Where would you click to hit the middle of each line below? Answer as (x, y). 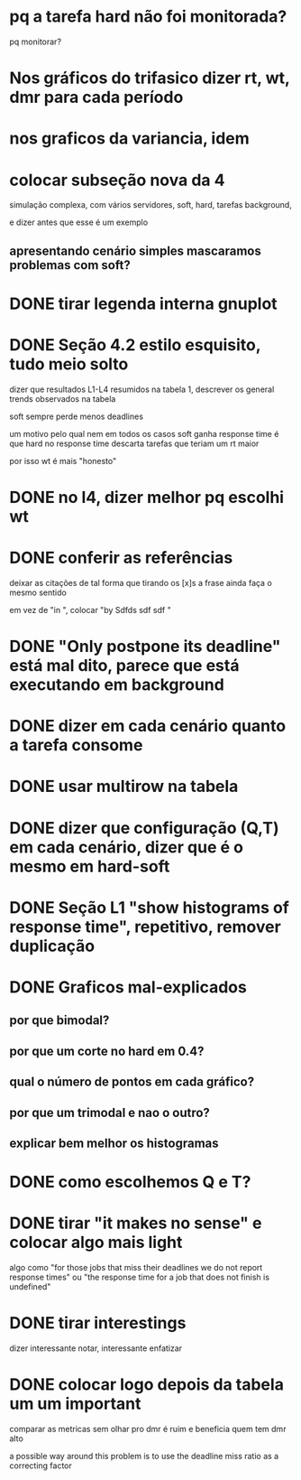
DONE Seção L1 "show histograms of (150, 907)
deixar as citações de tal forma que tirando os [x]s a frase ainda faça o (141, 582)
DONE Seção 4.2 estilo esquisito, (135, 345)
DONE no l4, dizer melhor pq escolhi (147, 497)
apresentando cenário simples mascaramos (135, 251)
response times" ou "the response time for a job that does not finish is (140, 1277)
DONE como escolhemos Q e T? (130, 1182)
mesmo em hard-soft (90, 866)
